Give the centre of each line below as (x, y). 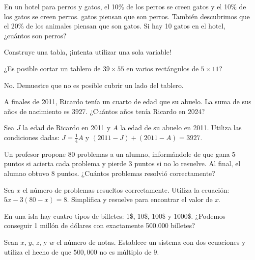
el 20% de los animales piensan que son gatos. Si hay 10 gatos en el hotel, (115, 26)
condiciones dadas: (32, 137)
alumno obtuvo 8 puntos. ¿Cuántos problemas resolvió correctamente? (110, 173)
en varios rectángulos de (163, 68)
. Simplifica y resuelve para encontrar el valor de (140, 199)
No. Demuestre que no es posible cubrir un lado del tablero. (94, 85)
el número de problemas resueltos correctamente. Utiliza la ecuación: (126, 189)
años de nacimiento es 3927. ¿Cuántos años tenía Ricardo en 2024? (104, 111)
